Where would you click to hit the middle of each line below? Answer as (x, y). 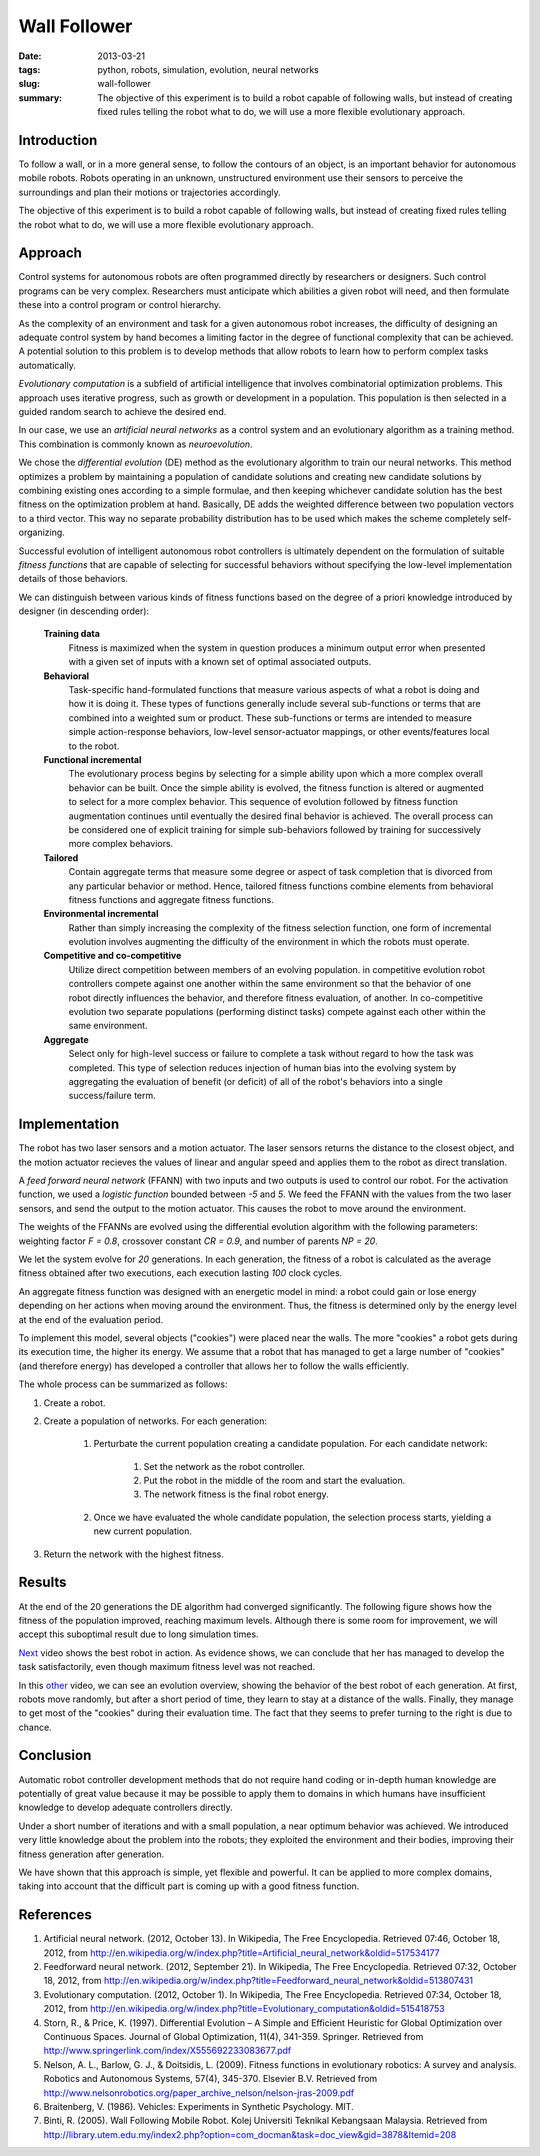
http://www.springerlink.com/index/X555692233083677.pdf (167, 2051)
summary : (40, 97)
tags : (29, 69)
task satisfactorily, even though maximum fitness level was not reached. (167, 1667)
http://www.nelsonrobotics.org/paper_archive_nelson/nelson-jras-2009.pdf (199, 2092)
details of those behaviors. (73, 579)
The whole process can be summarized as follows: (123, 1384)
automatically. (47, 365)
